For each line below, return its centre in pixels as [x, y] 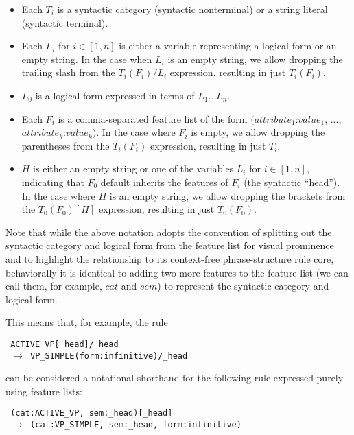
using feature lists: [44, 391]
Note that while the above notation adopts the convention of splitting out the [169, 232]
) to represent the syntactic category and [243, 286]
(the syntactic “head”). [292, 181]
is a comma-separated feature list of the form [153, 118]
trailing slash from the [68, 72]
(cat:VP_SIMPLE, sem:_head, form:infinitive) [136, 425]
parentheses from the [66, 145]
